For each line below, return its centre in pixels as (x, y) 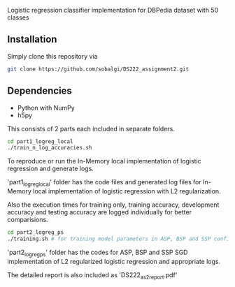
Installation (32, 39)
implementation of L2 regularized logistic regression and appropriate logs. (114, 261)
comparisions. (28, 220)
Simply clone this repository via (52, 56)
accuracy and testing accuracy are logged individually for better (100, 212)
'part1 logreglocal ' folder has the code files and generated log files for (104, 183)
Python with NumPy (46, 108)
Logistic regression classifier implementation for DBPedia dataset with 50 (113, 10)
